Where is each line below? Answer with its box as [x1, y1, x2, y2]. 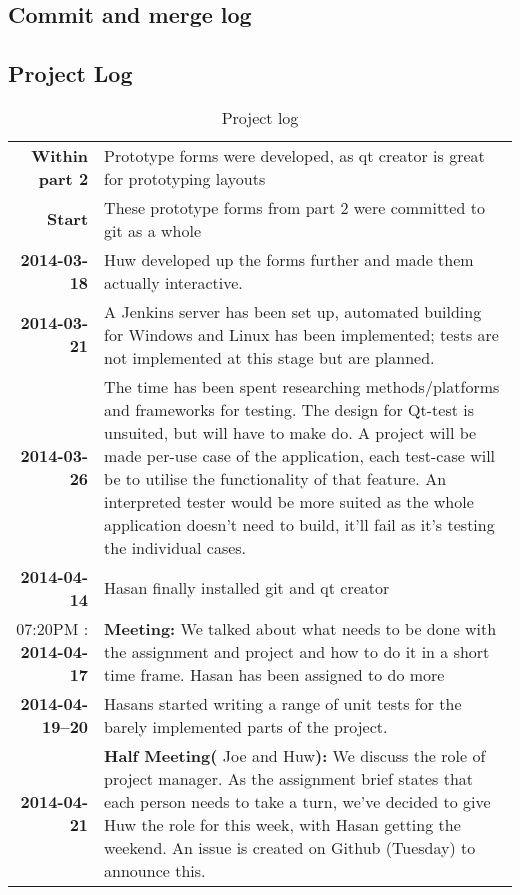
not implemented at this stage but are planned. [104, 345, 435, 369]
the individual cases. [104, 535, 247, 559]
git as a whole [104, 218, 202, 242]
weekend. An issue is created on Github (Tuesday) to [104, 835, 476, 859]
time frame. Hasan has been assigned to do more [104, 662, 445, 686]
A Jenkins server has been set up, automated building [104, 299, 482, 323]
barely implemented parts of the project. [104, 714, 388, 738]
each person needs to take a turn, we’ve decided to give [104, 789, 491, 813]
